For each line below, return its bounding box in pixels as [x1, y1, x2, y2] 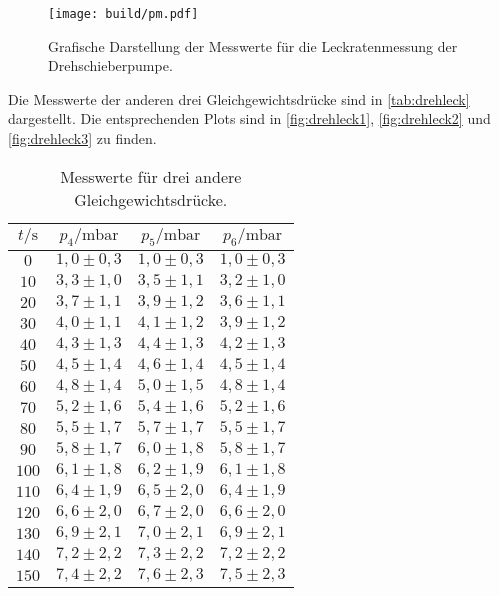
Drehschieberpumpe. [48, 55, 173, 76]
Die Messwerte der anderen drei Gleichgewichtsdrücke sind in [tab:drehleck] [8, 88, 470, 109]
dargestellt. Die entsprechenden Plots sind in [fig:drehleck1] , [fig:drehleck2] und [8, 108, 491, 129]
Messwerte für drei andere [60, 164, 242, 188]
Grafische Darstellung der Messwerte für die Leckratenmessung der [48, 35, 458, 56]
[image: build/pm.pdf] [48, 7, 199, 21]
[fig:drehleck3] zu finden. [8, 128, 157, 149]
